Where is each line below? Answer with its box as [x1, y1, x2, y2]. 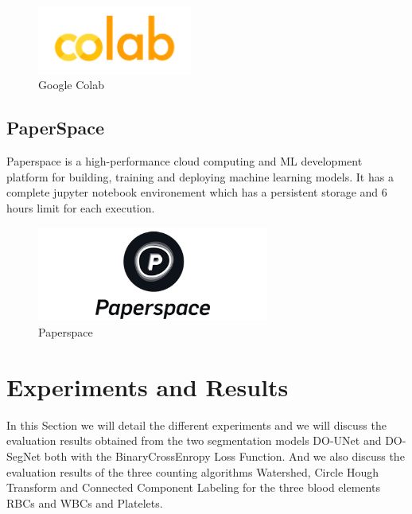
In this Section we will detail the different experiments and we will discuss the [6, 416, 387, 433]
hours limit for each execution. [6, 200, 155, 216]
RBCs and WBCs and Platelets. [6, 494, 163, 511]
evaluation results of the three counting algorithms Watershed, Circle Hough [6, 463, 379, 480]
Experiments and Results [6, 370, 289, 403]
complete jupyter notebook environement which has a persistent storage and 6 [6, 184, 387, 201]
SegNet [6, 447, 41, 464]
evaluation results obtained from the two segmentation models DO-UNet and [6, 432, 382, 449]
